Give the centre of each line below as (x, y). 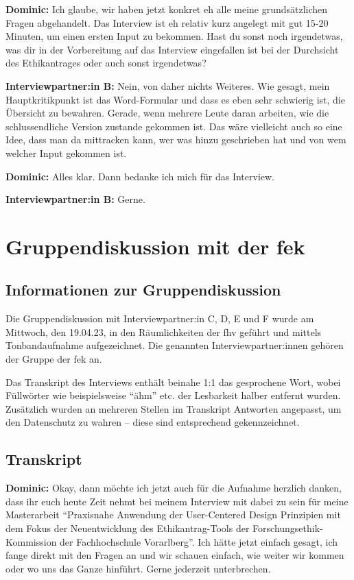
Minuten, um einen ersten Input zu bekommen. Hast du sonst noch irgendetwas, (174, 36)
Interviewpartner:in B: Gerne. (75, 199)
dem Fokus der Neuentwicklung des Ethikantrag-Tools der (128, 528)
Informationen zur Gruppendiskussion (143, 290)
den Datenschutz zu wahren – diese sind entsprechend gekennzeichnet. (153, 422)
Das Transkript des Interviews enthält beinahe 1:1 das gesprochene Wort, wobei (173, 382)
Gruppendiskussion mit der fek (155, 246)
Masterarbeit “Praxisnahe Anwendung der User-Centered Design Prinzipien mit (173, 515)
